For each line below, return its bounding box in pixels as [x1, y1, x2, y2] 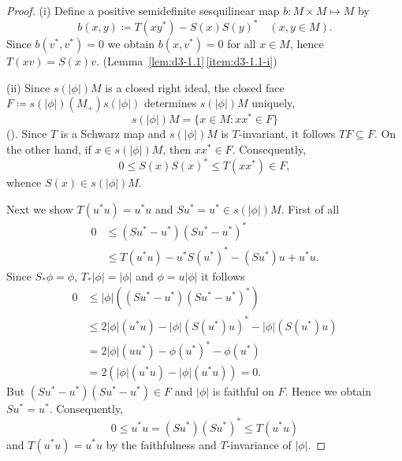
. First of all [281, 200, 340, 217]
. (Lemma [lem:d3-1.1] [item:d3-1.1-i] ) [96, 53, 277, 69]
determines [143, 95, 197, 111]
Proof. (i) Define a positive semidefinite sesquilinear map [6, 2, 280, 18]
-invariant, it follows [238, 125, 336, 142]
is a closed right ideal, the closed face [105, 79, 285, 95]
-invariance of [226, 436, 292, 452]
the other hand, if [6, 140, 91, 157]
